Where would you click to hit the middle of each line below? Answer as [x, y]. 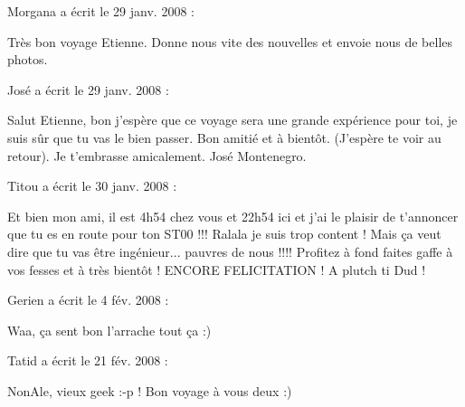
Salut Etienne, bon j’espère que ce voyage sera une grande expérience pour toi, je [232, 120]
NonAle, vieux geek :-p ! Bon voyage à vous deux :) [150, 390]
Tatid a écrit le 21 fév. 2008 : [88, 360]
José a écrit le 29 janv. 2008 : [88, 89]
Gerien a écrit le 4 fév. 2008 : [88, 300]
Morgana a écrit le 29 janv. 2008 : [101, 11]
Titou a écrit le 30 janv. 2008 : [92, 186]
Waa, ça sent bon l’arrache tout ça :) [109, 330]
